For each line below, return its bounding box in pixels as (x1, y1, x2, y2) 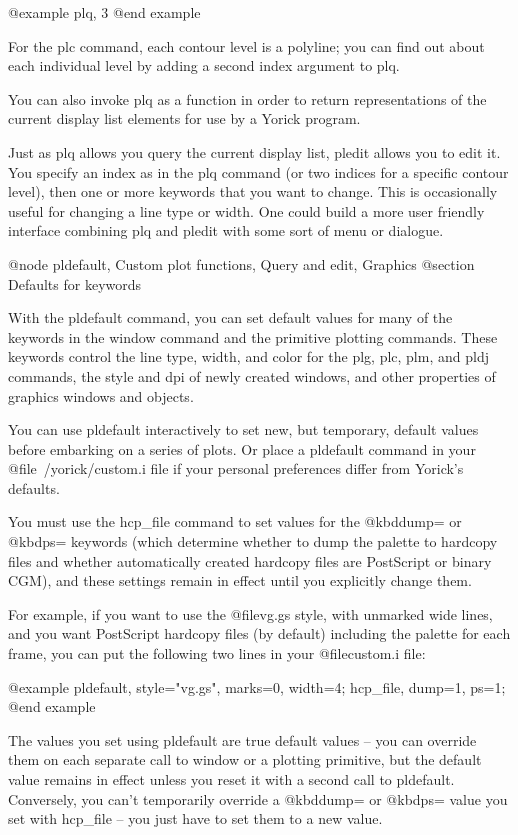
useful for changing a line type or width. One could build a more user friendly (8, 200, 485, 221)
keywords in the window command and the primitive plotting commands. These (8, 326, 498, 347)
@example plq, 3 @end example (8, 2, 201, 22)
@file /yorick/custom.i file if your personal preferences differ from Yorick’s (8, 458, 464, 479)
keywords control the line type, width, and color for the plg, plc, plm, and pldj (8, 346, 489, 367)
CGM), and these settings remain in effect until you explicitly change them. (8, 570, 472, 591)
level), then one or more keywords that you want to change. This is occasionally (8, 181, 498, 202)
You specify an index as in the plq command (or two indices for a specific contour (8, 161, 509, 182)
